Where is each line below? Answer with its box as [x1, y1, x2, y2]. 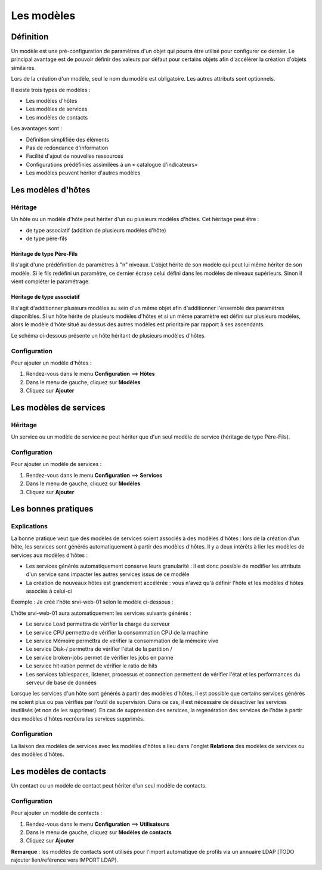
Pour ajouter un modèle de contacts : [11, 810, 103, 817]
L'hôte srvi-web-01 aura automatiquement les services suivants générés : [11, 609, 192, 617]
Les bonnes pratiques [11, 504, 94, 514]
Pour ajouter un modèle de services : [11, 461, 102, 468]
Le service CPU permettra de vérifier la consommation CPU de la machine [26, 629, 209, 636]
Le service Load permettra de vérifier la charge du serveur [26, 620, 170, 627]
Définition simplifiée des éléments [26, 136, 110, 143]
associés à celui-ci [26, 587, 72, 595]
